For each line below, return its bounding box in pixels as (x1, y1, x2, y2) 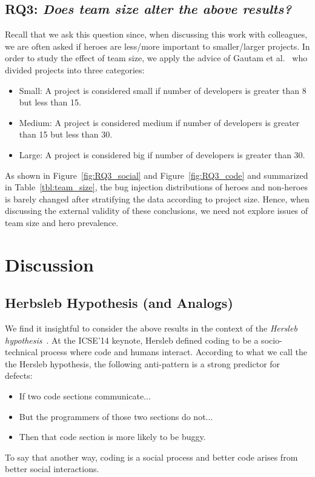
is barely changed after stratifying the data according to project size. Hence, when (5, 192, 310, 205)
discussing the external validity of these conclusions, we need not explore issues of (5, 204, 308, 217)
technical (5, 345, 38, 358)
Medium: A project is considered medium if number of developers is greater (19, 116, 300, 128)
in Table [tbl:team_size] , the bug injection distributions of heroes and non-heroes (5, 181, 308, 193)
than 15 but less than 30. (19, 128, 113, 141)
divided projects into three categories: (5, 63, 145, 76)
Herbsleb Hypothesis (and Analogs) (5, 293, 233, 312)
